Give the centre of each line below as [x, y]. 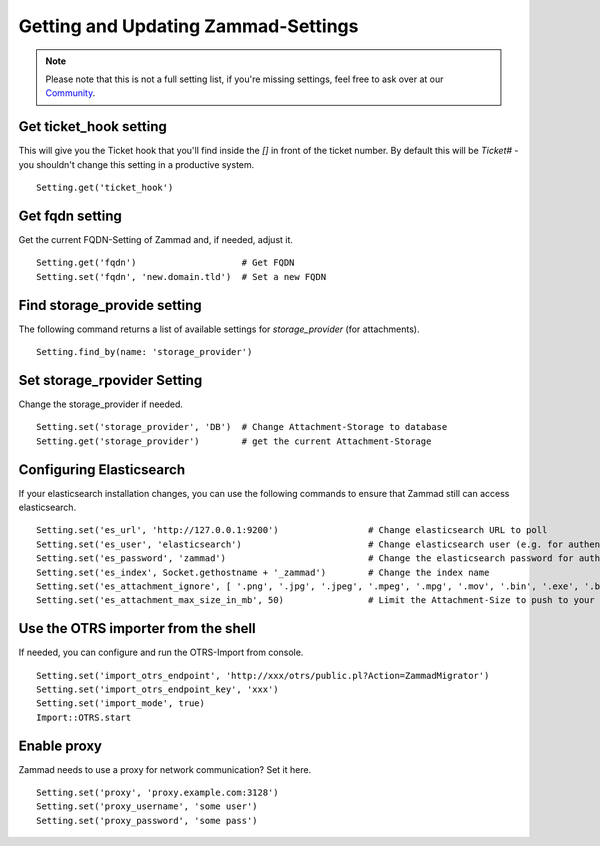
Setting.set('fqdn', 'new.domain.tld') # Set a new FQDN [181, 276]
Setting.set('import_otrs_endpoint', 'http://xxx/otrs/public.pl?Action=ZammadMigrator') [263, 675]
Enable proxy [60, 745]
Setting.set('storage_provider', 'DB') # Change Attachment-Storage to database [242, 427]
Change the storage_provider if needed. [101, 404]
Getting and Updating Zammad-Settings [188, 26]
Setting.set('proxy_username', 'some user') [147, 806]
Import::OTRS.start [84, 717]
